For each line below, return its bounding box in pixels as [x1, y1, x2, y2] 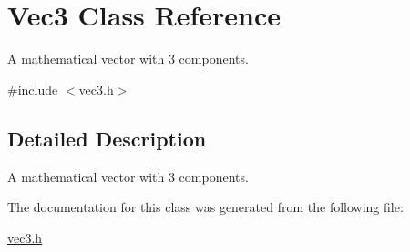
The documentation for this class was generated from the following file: [7, 197, 404, 217]
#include [7, 79, 58, 98]
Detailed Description [7, 124, 207, 152]
